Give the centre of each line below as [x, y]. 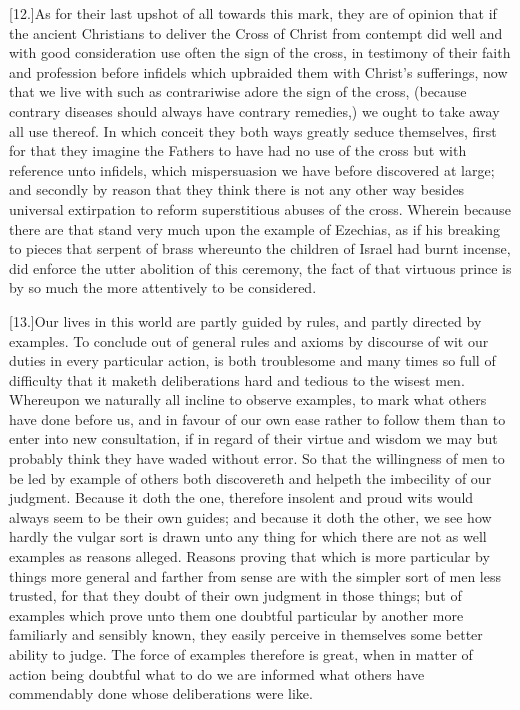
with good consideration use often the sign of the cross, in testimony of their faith [260, 52]
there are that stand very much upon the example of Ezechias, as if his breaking [255, 228]
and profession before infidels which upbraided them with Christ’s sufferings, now [258, 71]
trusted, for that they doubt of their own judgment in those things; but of [235, 595]
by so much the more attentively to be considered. [163, 287]
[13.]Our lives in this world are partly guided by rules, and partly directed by [245, 320]
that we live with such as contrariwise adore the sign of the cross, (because [238, 91]
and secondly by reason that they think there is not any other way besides [237, 189]
